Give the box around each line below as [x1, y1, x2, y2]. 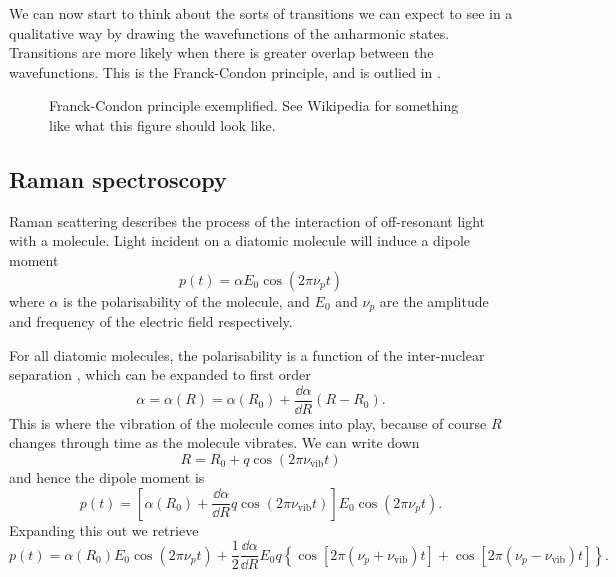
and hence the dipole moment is [9, 467, 205, 488]
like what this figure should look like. [49, 114, 276, 135]
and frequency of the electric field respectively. [9, 311, 293, 331]
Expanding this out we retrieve [9, 519, 199, 540]
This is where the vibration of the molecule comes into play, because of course [9, 412, 487, 433]
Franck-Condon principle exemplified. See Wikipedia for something [49, 95, 459, 116]
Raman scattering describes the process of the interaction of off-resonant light [9, 210, 486, 231]
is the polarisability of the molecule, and [63, 290, 310, 311]
